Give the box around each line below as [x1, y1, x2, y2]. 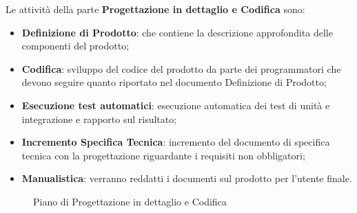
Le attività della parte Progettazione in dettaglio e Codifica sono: [6, 2, 305, 16]
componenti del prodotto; [21, 38, 130, 53]
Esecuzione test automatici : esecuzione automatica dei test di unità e [21, 98, 330, 112]
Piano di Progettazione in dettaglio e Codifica [33, 194, 227, 208]
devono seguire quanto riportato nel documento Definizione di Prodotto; [21, 75, 327, 89]
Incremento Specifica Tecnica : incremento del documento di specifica [21, 135, 330, 149]
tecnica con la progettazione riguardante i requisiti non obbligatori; [21, 148, 305, 162]
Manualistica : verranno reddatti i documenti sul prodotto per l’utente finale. [21, 171, 352, 186]
